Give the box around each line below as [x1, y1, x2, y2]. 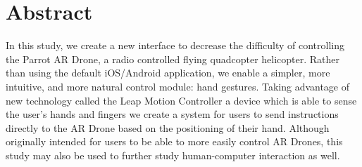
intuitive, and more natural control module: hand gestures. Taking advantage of [6, 79, 350, 93]
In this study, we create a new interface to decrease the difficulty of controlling [6, 38, 345, 53]
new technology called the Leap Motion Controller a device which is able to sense [6, 93, 357, 107]
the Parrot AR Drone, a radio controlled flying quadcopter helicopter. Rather [6, 51, 340, 66]
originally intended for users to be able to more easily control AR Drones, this [6, 134, 343, 149]
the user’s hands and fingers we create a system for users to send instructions [6, 107, 339, 121]
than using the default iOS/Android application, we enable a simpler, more [6, 65, 330, 80]
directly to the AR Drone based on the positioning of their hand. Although [6, 120, 330, 135]
